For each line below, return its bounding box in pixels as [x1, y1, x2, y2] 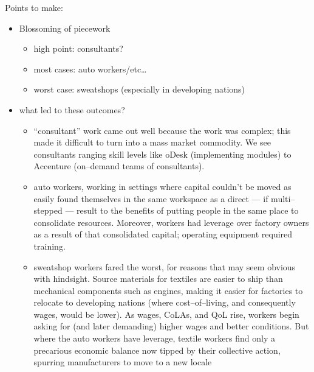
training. [33, 239, 66, 252]
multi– [271, 192, 295, 205]
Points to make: [5, 1, 63, 13]
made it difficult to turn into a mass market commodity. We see [33, 136, 271, 149]
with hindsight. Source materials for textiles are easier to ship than [33, 272, 283, 285]
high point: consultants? [33, 42, 123, 55]
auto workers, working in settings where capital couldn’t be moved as [33, 180, 292, 192]
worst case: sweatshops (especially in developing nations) [33, 83, 245, 96]
